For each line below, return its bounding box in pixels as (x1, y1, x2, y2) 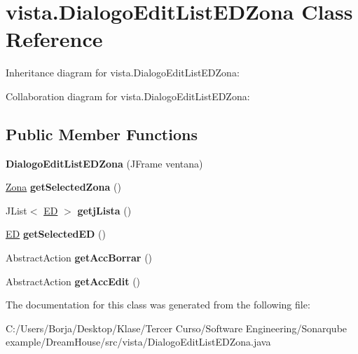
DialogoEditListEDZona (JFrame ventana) (6, 156, 203, 170)
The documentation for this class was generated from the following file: (6, 297, 310, 312)
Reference (6, 25, 103, 53)
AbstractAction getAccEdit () (6, 273, 141, 288)
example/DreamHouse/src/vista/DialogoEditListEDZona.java (6, 334, 271, 349)
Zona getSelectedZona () (6, 179, 121, 194)
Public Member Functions (6, 123, 198, 144)
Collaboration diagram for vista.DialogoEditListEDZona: (6, 88, 250, 103)
